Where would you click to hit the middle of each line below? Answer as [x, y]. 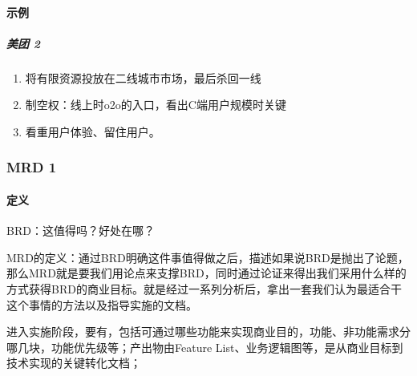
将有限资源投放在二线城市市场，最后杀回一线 [143, 77]
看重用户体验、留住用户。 [93, 131]
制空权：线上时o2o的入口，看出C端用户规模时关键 [156, 105]
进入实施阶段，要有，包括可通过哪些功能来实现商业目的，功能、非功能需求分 [208, 332]
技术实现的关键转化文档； [74, 363]
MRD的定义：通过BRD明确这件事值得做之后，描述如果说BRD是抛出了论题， [208, 257]
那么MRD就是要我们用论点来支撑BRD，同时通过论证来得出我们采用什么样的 [206, 273]
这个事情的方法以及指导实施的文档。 [102, 304]
